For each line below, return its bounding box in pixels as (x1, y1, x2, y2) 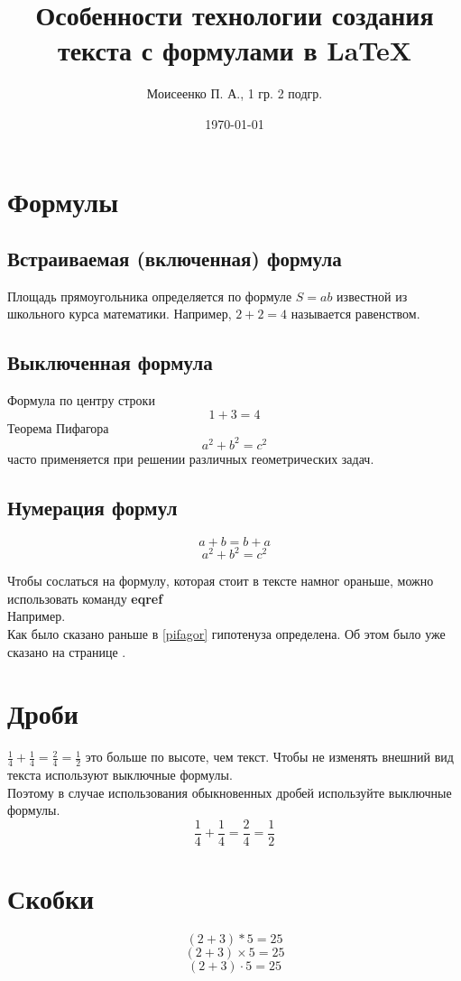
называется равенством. (290, 304, 420, 323)
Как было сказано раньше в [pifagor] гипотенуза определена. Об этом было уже (7, 625, 446, 643)
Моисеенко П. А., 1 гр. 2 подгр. (146, 84, 323, 103)
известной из (337, 286, 408, 305)
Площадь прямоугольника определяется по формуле (7, 286, 292, 305)
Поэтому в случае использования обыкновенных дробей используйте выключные (7, 782, 452, 801)
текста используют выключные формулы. (7, 765, 233, 784)
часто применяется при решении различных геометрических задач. (7, 449, 374, 467)
